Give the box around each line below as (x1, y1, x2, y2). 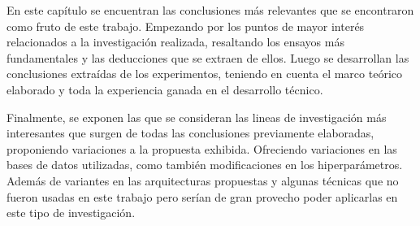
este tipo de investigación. (6, 204, 136, 221)
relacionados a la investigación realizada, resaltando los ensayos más (6, 33, 344, 50)
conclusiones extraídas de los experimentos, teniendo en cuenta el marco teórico (6, 65, 402, 82)
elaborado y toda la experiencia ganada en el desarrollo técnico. (6, 80, 323, 98)
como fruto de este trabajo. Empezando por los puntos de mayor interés (6, 17, 365, 34)
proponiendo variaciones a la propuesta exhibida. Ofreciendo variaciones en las (6, 140, 397, 157)
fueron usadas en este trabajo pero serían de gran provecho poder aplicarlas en (6, 188, 398, 205)
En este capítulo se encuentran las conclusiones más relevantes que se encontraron (6, 2, 414, 18)
